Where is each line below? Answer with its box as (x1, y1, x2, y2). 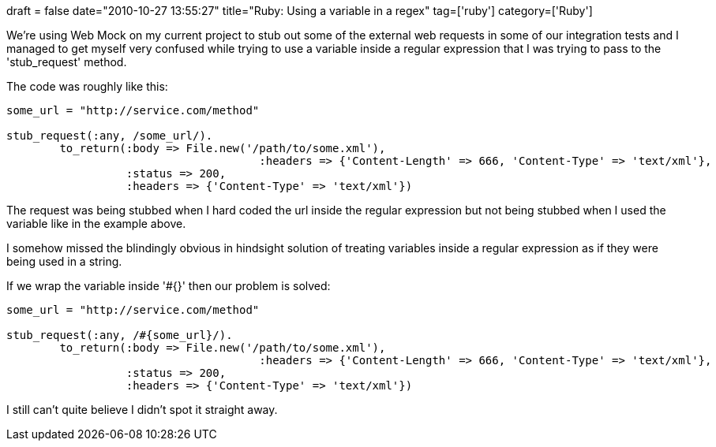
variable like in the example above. (6, 217, 186, 230)
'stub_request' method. (6, 55, 127, 69)
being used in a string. (6, 255, 122, 268)
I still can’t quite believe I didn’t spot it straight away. (6, 403, 278, 416)
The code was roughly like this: (6, 80, 168, 93)
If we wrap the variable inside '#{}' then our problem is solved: (6, 279, 331, 292)
